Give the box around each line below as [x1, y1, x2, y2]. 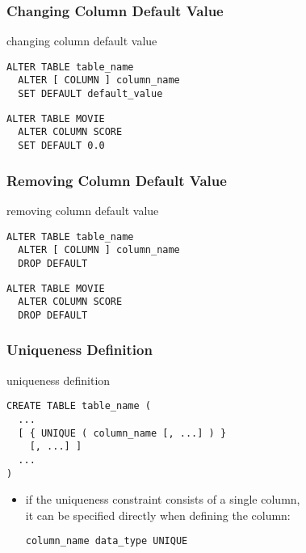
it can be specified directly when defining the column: [25, 506, 291, 523]
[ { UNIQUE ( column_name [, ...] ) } [18, 427, 227, 439]
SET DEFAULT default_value [18, 88, 163, 100]
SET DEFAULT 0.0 [18, 140, 105, 152]
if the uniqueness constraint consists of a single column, [25, 491, 300, 508]
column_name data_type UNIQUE [25, 535, 188, 547]
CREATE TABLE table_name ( [6, 400, 151, 412]
